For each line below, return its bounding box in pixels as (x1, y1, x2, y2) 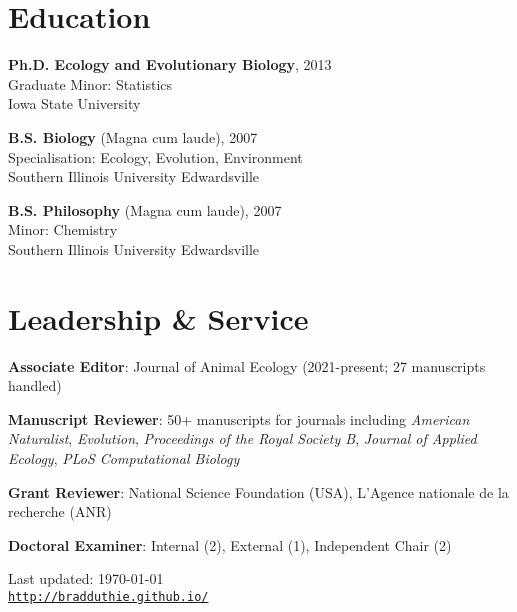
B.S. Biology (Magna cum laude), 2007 (8, 126, 258, 147)
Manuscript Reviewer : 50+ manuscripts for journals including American (8, 408, 470, 429)
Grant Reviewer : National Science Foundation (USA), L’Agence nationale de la (8, 481, 509, 502)
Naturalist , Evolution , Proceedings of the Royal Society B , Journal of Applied (8, 428, 477, 449)
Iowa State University (8, 93, 141, 114)
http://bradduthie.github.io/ (8, 589, 209, 604)
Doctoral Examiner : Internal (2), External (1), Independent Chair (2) (8, 534, 452, 555)
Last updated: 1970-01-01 (8, 568, 164, 589)
